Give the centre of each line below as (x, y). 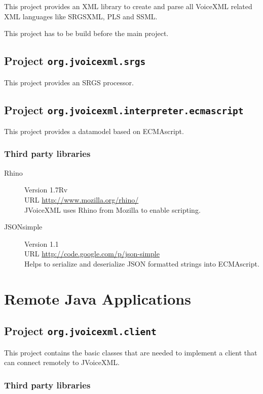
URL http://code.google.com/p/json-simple (92, 254)
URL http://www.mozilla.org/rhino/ (82, 199)
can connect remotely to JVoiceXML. (62, 362)
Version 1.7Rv (46, 190)
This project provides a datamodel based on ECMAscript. (94, 131)
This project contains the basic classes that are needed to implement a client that (131, 352)
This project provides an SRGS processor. (69, 82)
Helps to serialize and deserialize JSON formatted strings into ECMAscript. (142, 263)
